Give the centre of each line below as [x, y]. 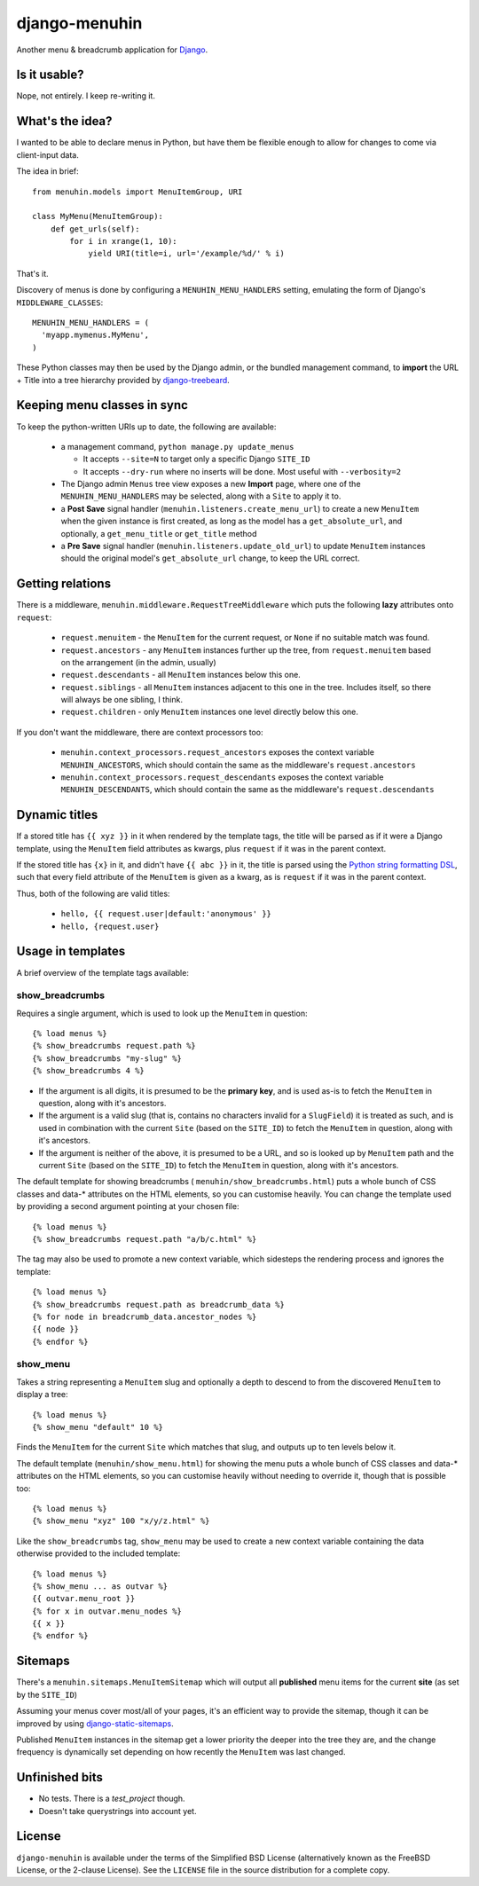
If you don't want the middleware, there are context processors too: [140, 732]
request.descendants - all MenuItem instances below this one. [181, 675]
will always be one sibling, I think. [122, 700]
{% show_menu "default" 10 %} [98, 1427]
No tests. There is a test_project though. [112, 1799]
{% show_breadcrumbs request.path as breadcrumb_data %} [159, 1304]
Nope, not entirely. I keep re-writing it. [86, 96]
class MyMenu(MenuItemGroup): [98, 216]
